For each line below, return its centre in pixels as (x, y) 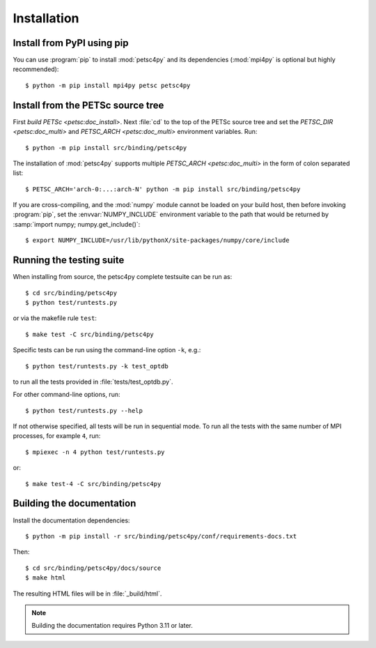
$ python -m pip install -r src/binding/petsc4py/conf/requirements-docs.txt (161, 536)
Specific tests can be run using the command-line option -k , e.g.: (107, 350)
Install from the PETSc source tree (88, 105)
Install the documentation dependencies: (71, 520)
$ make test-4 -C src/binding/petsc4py (93, 484)
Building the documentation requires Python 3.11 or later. (112, 626)
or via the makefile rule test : (55, 318)
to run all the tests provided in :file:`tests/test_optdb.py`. (93, 382)
